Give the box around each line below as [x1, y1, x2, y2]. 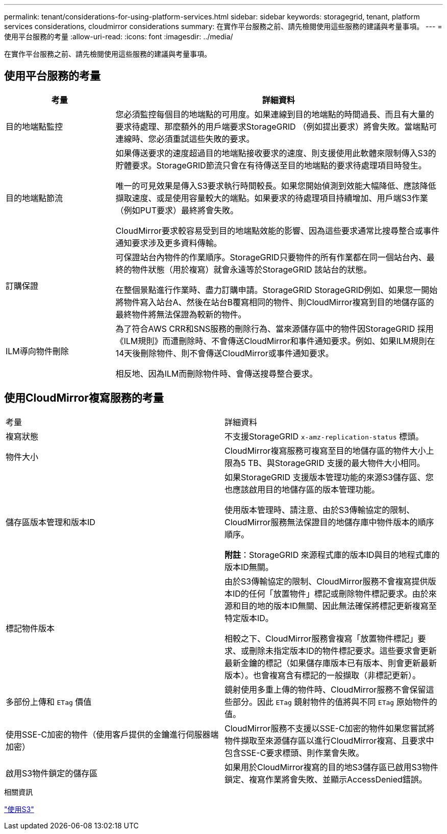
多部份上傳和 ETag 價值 [6, 696, 92, 707]
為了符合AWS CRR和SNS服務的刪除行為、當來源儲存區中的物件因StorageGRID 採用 [115, 323, 434, 334]
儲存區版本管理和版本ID [6, 517, 95, 527]
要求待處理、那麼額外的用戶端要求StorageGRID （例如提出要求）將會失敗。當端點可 [115, 121, 437, 132]
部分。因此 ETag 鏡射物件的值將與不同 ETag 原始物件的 [233, 696, 437, 707]
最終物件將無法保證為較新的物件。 [115, 309, 246, 320]
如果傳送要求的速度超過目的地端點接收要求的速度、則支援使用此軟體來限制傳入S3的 [115, 148, 436, 158]
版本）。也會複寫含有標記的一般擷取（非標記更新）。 [225, 670, 421, 680]
